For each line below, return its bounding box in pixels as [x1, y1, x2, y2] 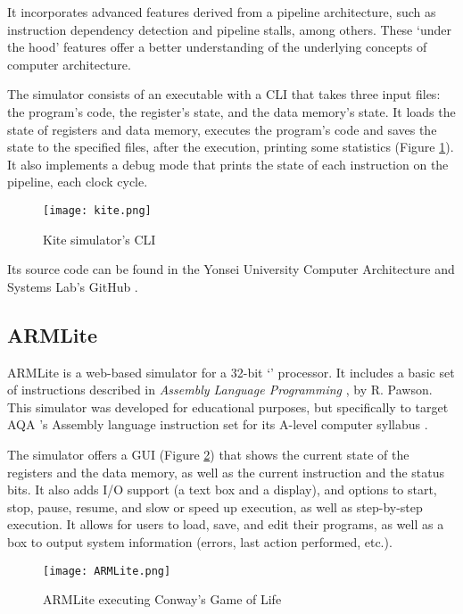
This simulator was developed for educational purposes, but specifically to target [7, 397, 449, 416]
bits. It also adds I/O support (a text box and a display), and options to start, [7, 480, 437, 499]
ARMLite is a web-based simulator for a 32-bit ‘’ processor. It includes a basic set [7, 362, 455, 381]
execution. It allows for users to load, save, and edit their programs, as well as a [7, 515, 444, 534]
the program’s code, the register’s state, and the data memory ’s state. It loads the [7, 102, 456, 120]
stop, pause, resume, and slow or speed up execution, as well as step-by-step [7, 497, 423, 516]
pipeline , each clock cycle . [7, 172, 148, 191]
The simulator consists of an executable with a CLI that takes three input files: [7, 85, 441, 104]
